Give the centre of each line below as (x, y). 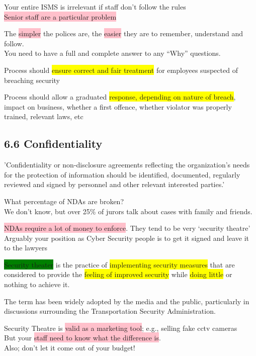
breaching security (32, 80)
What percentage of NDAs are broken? (64, 201)
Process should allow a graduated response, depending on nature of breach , (120, 97)
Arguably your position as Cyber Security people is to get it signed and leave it (126, 238)
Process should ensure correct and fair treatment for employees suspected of (121, 70)
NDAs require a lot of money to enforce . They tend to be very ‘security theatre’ (127, 228)
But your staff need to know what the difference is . (82, 338)
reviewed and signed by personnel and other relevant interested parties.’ (114, 184)
